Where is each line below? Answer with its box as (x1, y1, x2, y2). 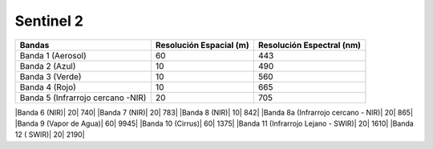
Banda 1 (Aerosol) (19, 50, 87, 61)
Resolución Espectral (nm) (257, 39, 361, 50)
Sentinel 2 (14, 12, 84, 30)
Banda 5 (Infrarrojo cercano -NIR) (19, 92, 147, 103)
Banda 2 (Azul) (19, 60, 76, 71)
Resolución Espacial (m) (155, 39, 249, 50)
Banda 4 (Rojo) (19, 81, 76, 92)
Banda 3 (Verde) (19, 70, 82, 82)
